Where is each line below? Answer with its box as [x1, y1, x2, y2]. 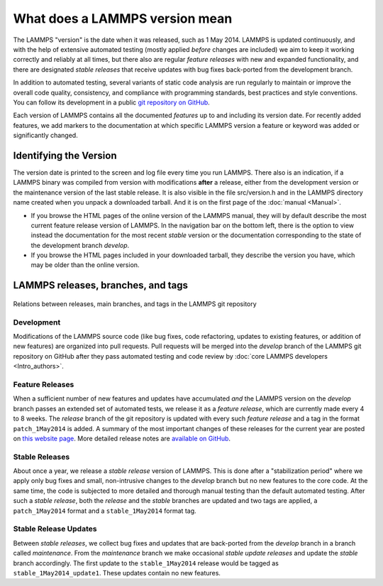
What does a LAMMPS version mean [13, 11, 233, 26]
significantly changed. [13, 131, 78, 140]
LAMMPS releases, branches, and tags [13, 279, 188, 291]
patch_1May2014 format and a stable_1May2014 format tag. [13, 506, 196, 515]
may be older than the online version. [30, 261, 140, 269]
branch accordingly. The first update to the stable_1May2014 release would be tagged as [13, 558, 279, 568]
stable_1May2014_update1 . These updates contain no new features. [13, 568, 221, 577]
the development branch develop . [30, 241, 130, 249]
